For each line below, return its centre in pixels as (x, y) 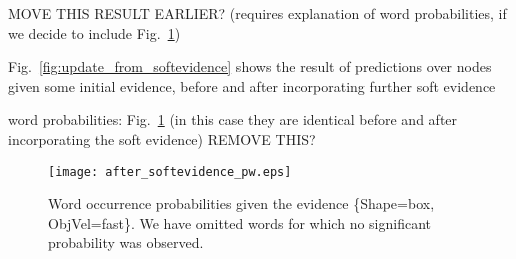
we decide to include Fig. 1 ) (94, 32)
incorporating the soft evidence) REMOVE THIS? (162, 138)
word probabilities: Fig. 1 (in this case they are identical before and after (233, 119)
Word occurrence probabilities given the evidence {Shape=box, (241, 203)
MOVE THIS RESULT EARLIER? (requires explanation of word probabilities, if (257, 13)
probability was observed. (126, 242)
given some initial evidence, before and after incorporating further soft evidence (252, 85)
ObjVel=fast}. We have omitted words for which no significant (239, 222)
